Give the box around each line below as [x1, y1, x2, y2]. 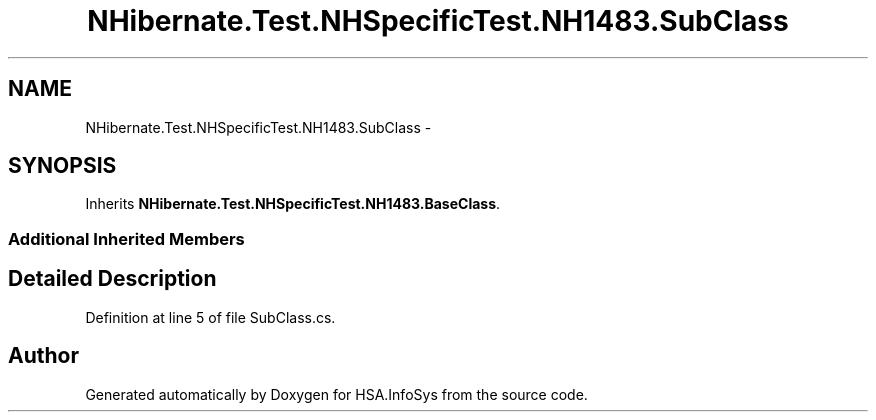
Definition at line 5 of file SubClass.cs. [85, 308, 336, 326]
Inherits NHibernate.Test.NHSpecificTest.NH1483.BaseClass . [85, 195, 501, 213]
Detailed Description [8, 266, 217, 292]
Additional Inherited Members [8, 228, 245, 249]
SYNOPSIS [8, 153, 117, 179]
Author [8, 343, 79, 369]
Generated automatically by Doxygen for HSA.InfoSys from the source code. [85, 385, 588, 403]
